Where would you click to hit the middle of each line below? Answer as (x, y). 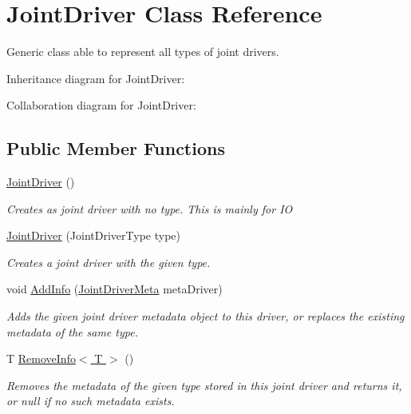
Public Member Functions (116, 148)
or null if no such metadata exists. (91, 401)
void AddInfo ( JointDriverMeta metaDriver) (115, 289)
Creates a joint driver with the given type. (109, 262)
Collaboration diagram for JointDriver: (101, 105)
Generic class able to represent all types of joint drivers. (143, 52)
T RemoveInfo (41, 358)
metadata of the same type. (72, 331)
